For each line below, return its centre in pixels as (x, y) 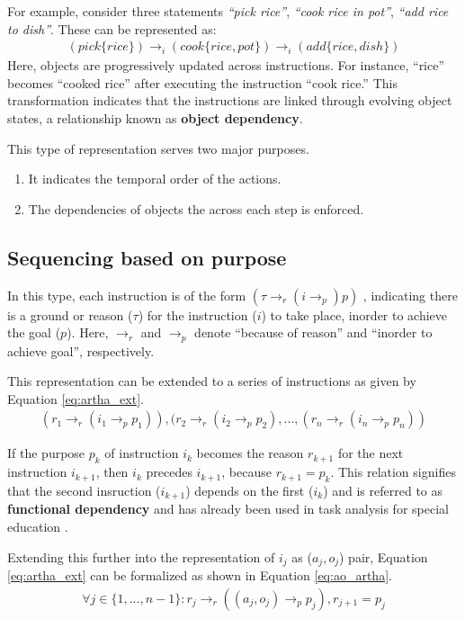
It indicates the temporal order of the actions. (155, 179)
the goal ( (34, 332)
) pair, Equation (384, 556)
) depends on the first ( (250, 491)
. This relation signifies (393, 472)
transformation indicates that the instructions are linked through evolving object (230, 100)
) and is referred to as (383, 491)
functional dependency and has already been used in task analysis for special (228, 509)
